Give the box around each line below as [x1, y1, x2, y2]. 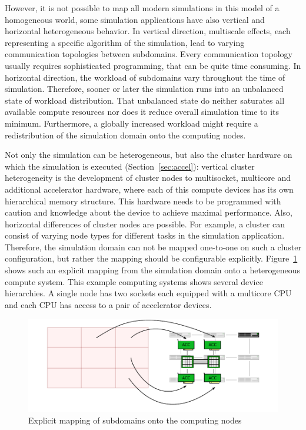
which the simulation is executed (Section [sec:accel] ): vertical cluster [5, 160, 255, 172]
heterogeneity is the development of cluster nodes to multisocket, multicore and [5, 171, 291, 184]
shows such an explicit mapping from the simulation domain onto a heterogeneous [5, 264, 301, 276]
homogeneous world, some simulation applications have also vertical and [5, 13, 265, 25]
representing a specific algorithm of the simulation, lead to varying [5, 36, 245, 48]
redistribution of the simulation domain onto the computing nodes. [5, 128, 246, 141]
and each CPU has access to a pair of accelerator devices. [5, 298, 212, 310]
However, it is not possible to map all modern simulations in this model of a [5, 2, 280, 14]
